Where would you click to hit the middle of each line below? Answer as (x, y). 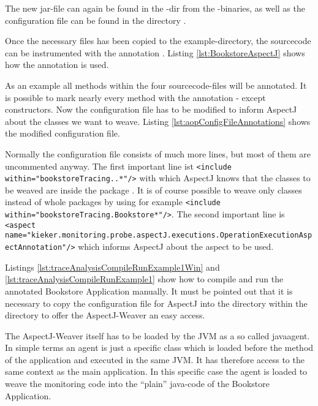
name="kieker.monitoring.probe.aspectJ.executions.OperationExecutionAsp (159, 235)
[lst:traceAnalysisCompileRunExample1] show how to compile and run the (144, 279)
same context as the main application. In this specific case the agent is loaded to (156, 371)
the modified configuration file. (62, 133)
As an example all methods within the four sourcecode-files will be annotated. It (156, 85)
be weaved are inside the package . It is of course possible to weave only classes (153, 190)
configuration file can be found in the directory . (96, 20)
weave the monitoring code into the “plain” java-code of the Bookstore (137, 384)
